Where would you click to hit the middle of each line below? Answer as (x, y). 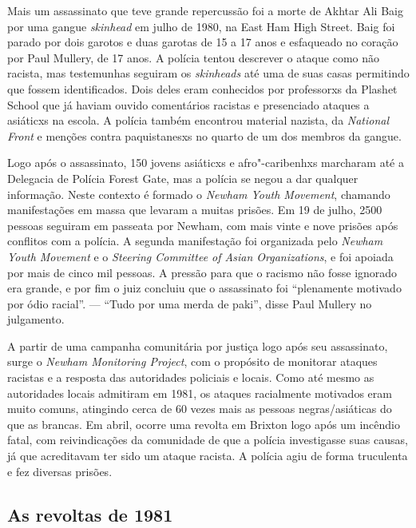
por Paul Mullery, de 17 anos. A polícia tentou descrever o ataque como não (194, 57)
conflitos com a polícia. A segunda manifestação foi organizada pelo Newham (195, 241)
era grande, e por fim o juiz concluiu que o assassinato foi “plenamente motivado (204, 288)
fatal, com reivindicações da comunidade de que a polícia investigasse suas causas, (208, 440)
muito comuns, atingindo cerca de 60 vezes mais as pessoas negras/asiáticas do (200, 409)
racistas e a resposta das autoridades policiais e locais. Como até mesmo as (191, 377)
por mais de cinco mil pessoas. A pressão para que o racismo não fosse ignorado (202, 272)
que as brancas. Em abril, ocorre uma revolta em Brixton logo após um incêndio (204, 424)
